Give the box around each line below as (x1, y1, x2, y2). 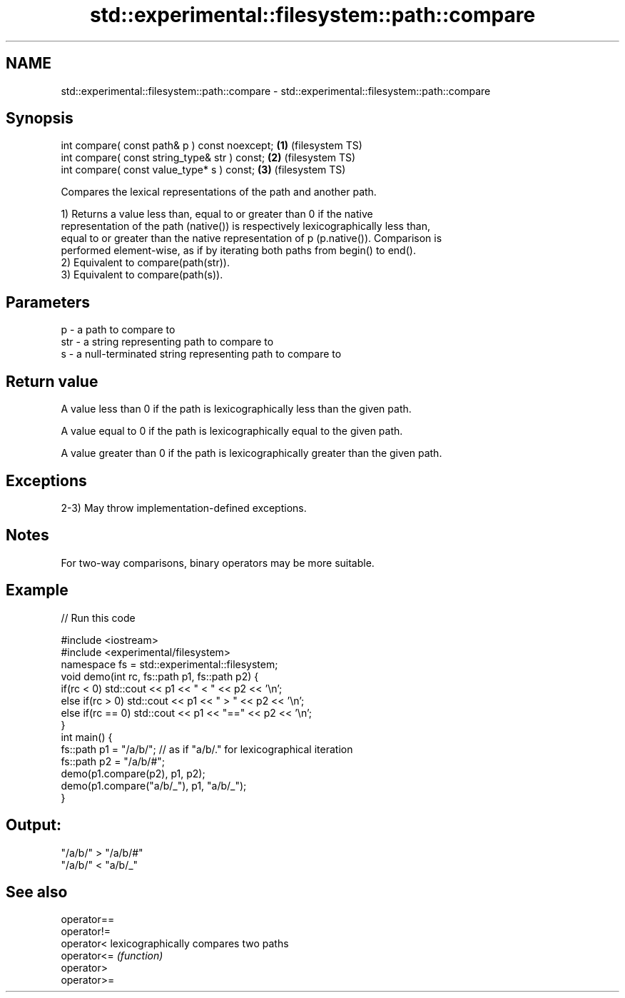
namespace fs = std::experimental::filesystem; (61, 657, 278, 670)
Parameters (6, 293, 90, 311)
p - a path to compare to (61, 323, 176, 336)
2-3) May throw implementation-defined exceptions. (61, 501, 307, 514)
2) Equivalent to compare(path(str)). (61, 256, 230, 269)
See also (6, 882, 68, 901)
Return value (6, 372, 98, 390)
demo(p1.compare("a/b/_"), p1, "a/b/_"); (61, 779, 247, 792)
